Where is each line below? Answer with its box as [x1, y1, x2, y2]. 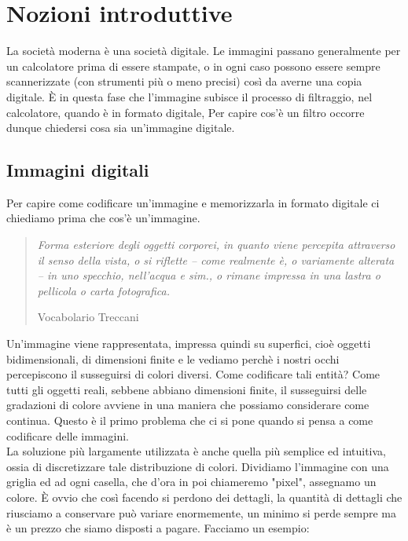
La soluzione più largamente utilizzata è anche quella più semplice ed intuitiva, [6, 443, 386, 459]
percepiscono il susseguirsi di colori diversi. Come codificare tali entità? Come [6, 366, 380, 382]
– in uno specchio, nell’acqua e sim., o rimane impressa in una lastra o [37, 267, 380, 283]
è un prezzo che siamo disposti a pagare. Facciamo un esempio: [6, 520, 310, 536]
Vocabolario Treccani [37, 309, 139, 325]
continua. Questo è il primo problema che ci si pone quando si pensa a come [6, 412, 373, 429]
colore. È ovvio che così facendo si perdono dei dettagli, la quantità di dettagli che [6, 488, 402, 505]
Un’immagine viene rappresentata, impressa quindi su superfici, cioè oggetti [6, 335, 371, 352]
